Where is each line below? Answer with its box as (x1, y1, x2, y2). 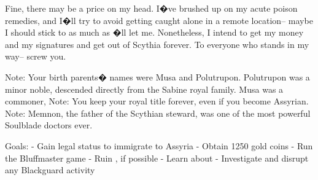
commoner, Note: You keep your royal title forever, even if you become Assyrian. (5, 95, 309, 108)
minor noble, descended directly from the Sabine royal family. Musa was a (5, 82, 284, 95)
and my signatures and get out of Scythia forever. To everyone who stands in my (5, 37, 309, 50)
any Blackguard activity (5, 163, 95, 176)
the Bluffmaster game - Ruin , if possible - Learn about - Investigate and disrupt (5, 151, 309, 164)
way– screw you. (5, 50, 66, 63)
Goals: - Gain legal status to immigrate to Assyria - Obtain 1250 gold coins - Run (5, 139, 313, 152)
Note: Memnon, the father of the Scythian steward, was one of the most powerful (5, 106, 311, 119)
